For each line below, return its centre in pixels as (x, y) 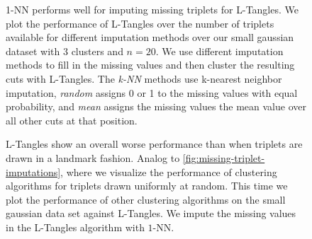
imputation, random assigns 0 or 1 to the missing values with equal (152, 92)
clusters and (97, 51)
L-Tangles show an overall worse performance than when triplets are (154, 144)
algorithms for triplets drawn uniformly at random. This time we (147, 186)
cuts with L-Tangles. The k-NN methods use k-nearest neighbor (144, 78)
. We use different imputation (219, 51)
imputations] (33, 171)
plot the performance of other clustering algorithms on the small (146, 199)
